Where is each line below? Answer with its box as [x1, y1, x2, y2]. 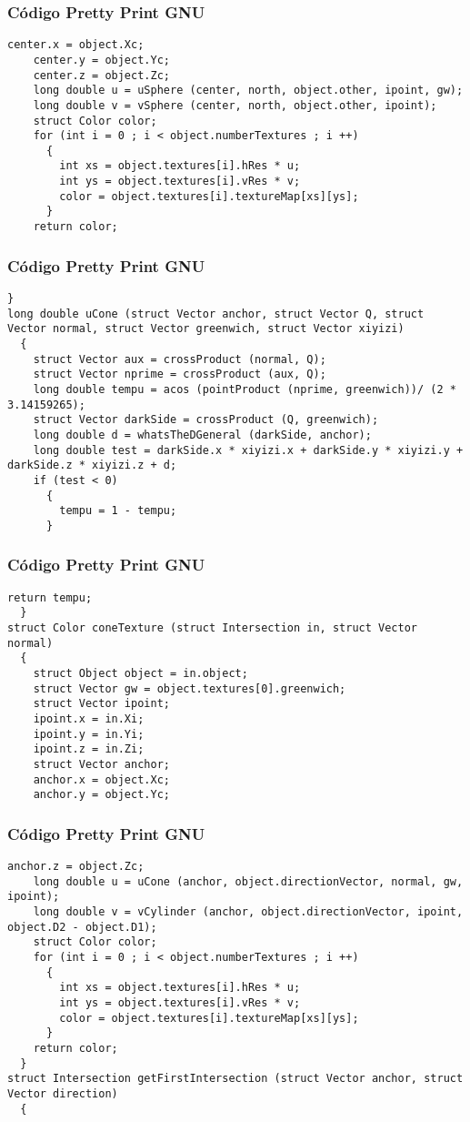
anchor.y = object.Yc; [33, 788, 170, 802]
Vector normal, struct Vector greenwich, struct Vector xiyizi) [7, 322, 405, 336]
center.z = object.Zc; [33, 68, 170, 82]
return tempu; [7, 591, 93, 604]
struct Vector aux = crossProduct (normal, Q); [33, 352, 326, 366]
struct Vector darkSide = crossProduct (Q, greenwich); [33, 413, 379, 427]
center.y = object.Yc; [33, 53, 170, 66]
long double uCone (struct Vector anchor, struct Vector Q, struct [7, 307, 425, 320]
